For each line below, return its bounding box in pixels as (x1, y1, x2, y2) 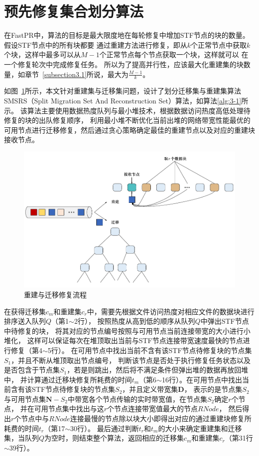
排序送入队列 (4, 316, 46, 326)
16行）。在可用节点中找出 (161, 374, 242, 384)
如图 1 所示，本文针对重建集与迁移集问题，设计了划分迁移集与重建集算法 (4, 86, 241, 96)
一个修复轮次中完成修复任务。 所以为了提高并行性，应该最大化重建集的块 (4, 59, 244, 69)
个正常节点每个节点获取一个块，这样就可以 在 (99, 49, 249, 60)
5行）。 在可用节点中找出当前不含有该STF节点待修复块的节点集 (47, 345, 252, 355)
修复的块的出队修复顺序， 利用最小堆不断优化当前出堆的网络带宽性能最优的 (4, 115, 251, 125)
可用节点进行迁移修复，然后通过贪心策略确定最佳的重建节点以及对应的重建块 (4, 124, 255, 135)
